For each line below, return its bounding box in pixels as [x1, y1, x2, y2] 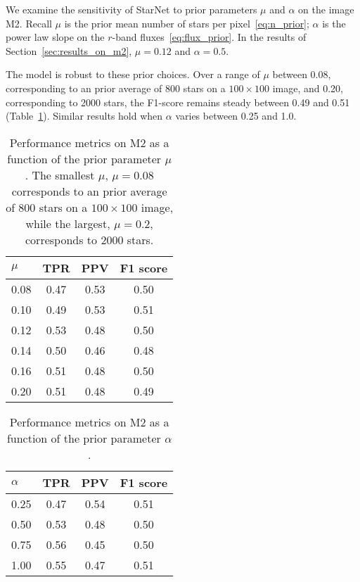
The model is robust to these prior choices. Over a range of [6, 67, 260, 82]
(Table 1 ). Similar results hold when [6, 108, 163, 123]
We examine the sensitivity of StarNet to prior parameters [6, 2, 257, 16]
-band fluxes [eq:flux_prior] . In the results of [112, 30, 307, 44]
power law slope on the [6, 30, 105, 44]
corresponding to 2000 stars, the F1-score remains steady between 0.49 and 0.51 [6, 94, 350, 109]
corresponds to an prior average [11, 182, 167, 199]
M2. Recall [6, 15, 52, 30]
